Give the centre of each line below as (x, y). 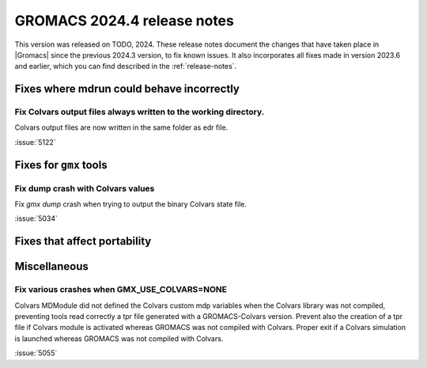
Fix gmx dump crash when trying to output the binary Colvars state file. (130, 204)
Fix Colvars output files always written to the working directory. (140, 112)
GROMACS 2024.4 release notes (125, 21)
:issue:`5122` (35, 142)
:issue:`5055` (36, 353)
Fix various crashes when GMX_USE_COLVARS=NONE (121, 290)
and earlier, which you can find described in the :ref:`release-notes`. (126, 66)
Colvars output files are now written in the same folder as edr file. (121, 127)
